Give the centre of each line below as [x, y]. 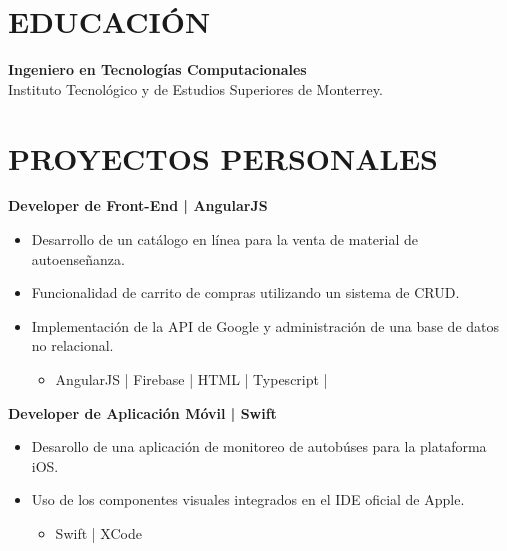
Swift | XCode [98, 532]
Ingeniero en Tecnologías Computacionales [157, 69]
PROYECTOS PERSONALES [223, 157]
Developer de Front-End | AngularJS [138, 205]
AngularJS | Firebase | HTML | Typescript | [191, 379]
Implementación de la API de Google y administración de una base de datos [265, 325]
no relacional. [72, 345]
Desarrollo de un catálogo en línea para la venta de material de [224, 239]
